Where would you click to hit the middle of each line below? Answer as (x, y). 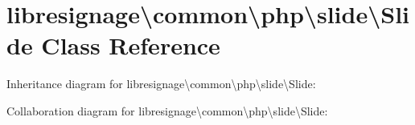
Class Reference (131, 45)
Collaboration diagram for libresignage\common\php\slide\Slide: (167, 110)
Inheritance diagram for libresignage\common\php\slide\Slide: (161, 84)
